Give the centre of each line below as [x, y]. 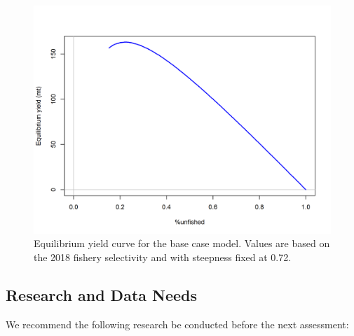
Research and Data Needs [102, 295]
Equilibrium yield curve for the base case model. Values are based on [182, 243]
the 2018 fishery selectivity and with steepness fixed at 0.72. [163, 257]
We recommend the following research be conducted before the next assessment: [177, 324]
